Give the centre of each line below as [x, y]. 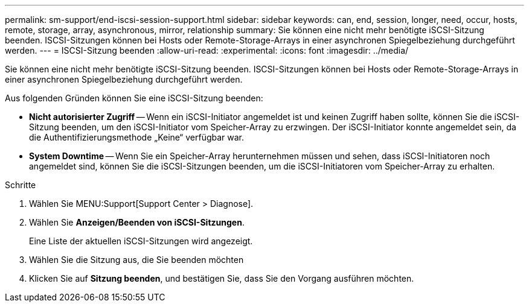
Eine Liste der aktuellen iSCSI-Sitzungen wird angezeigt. [141, 241]
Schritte [21, 185]
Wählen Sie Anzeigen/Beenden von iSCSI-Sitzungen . [137, 222]
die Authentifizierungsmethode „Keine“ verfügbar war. [137, 137]
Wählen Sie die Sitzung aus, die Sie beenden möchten [136, 260]
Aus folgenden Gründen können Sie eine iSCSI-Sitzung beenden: [134, 98]
